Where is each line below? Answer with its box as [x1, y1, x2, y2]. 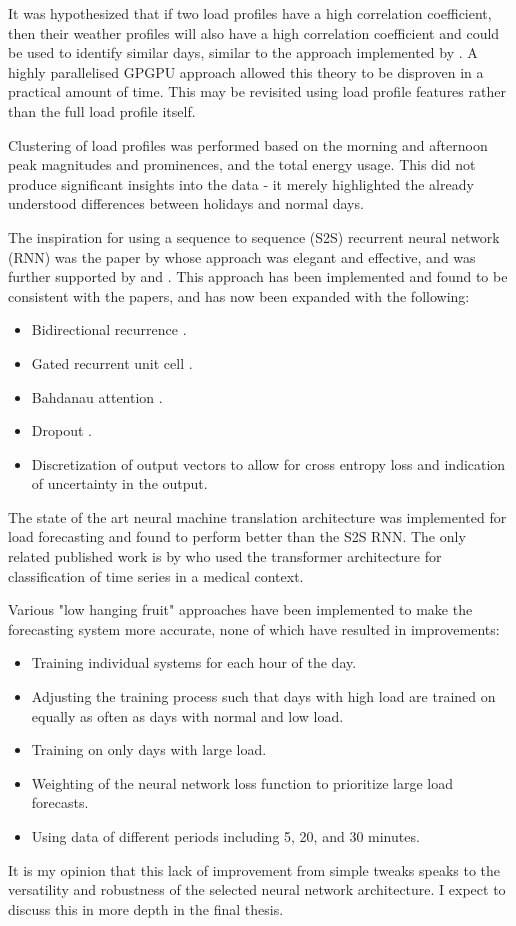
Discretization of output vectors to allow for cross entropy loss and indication [31, 453, 506, 474]
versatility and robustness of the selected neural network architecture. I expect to [8, 879, 506, 900]
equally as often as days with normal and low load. [31, 705, 344, 726]
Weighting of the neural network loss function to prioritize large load [31, 772, 453, 793]
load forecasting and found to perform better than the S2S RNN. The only [8, 526, 466, 547]
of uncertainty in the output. [31, 473, 208, 494]
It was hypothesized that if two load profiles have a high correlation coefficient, [8, 3, 492, 23]
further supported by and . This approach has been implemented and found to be [8, 266, 508, 287]
